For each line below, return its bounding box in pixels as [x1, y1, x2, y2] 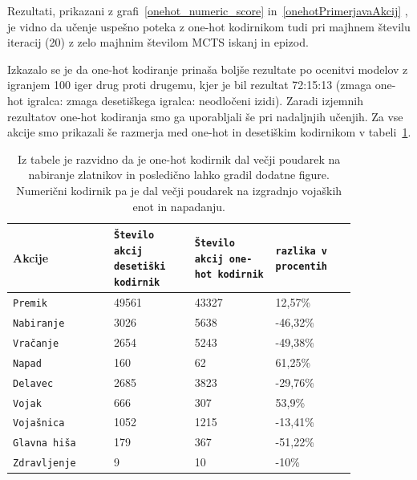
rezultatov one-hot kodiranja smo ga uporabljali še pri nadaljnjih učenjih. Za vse [7, 108, 403, 124]
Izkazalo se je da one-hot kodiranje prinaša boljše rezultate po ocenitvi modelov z [7, 60, 408, 77]
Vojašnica [13, 417, 65, 429]
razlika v [275, 245, 328, 257]
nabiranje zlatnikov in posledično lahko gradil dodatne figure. [28, 166, 330, 183]
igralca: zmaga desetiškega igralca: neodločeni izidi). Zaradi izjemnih [26, 92, 363, 108]
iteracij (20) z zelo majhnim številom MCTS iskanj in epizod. [7, 34, 309, 51]
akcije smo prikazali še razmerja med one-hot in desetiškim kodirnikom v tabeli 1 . [7, 124, 411, 140]
